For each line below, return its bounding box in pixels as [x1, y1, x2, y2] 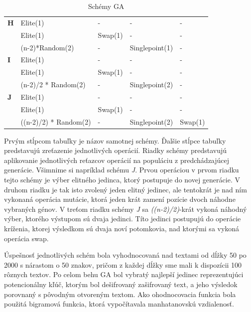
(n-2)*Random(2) [20, 42, 74, 52]
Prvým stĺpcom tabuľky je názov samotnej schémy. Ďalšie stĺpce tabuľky [4, 135, 226, 146]
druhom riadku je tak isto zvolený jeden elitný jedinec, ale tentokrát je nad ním [4, 184, 247, 194]
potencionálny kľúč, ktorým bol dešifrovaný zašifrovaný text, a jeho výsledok [4, 279, 238, 289]
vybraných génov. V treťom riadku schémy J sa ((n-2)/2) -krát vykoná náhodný [4, 203, 247, 214]
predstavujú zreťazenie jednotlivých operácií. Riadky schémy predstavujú [4, 145, 227, 156]
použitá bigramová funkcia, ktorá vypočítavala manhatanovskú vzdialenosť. [4, 299, 234, 309]
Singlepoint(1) [129, 42, 173, 52]
